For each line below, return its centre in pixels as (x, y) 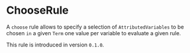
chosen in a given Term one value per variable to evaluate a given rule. (93, 33)
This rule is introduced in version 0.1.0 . (55, 45)
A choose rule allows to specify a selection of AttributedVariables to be (95, 27)
